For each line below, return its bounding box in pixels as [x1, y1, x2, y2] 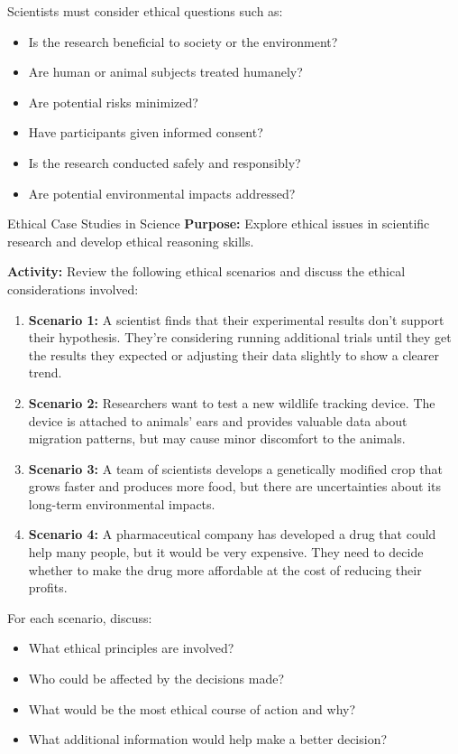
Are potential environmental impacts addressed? [28, 183, 296, 202]
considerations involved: [7, 279, 139, 298]
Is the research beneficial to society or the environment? [28, 32, 338, 51]
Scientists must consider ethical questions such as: [7, 2, 283, 20]
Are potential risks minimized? [28, 92, 198, 111]
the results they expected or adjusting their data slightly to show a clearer [28, 345, 439, 364]
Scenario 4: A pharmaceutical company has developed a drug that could [28, 525, 436, 544]
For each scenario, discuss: [7, 608, 152, 627]
